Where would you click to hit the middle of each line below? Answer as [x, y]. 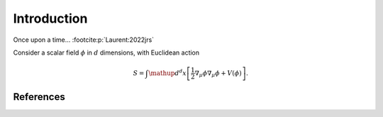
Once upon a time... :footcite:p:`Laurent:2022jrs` [84, 40]
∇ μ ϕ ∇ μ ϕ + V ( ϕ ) [218, 74]
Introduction [50, 18]
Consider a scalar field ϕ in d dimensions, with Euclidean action [106, 52]
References [39, 97]
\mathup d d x [168, 72]
